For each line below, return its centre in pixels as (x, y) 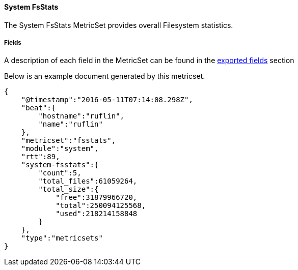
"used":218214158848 (97, 214)
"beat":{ (38, 108)
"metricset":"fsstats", (69, 141)
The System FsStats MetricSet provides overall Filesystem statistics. (119, 25)
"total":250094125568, (101, 206)
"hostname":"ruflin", (82, 116)
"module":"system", (60, 149)
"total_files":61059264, (88, 181)
